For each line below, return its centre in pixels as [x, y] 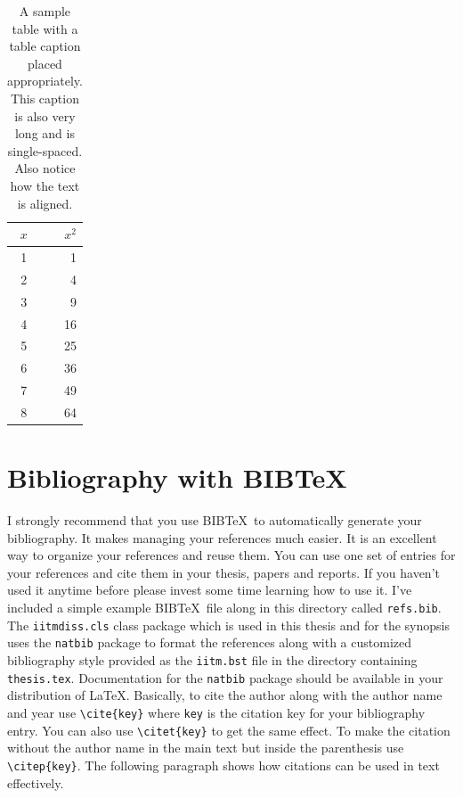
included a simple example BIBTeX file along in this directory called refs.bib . [224, 608]
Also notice [45, 168]
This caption [45, 98]
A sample [45, 11]
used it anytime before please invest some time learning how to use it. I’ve [210, 590]
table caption [45, 46]
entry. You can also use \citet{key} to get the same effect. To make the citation [229, 730]
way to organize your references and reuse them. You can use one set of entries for [231, 555]
